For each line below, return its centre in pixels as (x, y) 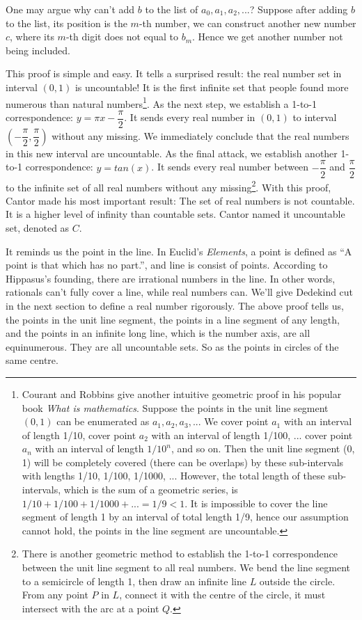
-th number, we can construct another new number (247, 23)
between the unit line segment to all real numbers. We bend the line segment (186, 567)
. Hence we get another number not (268, 37)
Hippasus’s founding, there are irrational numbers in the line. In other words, (171, 278)
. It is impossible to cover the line (256, 503)
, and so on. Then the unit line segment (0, (263, 448)
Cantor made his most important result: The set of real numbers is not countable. (180, 200)
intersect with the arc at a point (90, 608)
